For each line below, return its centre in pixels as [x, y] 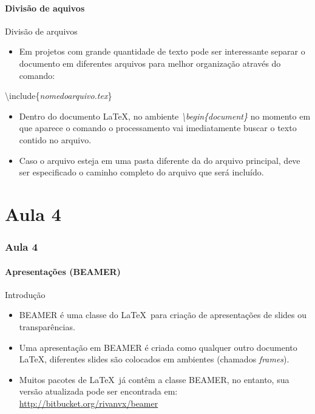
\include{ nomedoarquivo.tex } [59, 96]
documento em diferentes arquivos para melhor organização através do [150, 63]
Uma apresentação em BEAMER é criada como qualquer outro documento [158, 347]
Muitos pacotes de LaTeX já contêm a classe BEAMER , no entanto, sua [154, 379]
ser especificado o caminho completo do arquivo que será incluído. [141, 172]
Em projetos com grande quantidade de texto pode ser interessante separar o [162, 51]
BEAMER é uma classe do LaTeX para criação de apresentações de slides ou [163, 315]
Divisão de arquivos [41, 31]
